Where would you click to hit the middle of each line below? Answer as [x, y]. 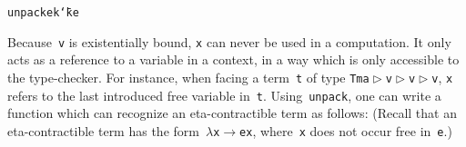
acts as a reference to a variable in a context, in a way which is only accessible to [233, 59]
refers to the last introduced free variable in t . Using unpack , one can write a [224, 95]
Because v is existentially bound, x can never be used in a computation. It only [229, 41]
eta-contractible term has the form [103, 130]
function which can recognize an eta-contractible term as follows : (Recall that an [232, 113]
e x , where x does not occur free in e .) [346, 130]
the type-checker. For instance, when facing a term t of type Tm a [188, 77]
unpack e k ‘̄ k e [43, 13]
